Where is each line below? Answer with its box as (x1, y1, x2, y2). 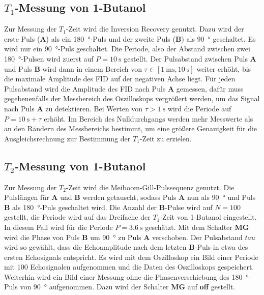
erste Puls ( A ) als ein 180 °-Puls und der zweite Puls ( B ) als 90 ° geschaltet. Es (4, 33, 256, 44)
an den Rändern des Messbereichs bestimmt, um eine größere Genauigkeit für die (4, 123, 257, 134)
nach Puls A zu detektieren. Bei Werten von (4, 103, 143, 113)
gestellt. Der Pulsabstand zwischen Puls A (124, 53, 256, 64)
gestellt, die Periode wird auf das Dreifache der (4, 212, 151, 222)
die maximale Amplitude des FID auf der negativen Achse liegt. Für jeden (4, 73, 236, 84)
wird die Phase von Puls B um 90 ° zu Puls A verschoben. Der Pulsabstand (4, 231, 243, 242)
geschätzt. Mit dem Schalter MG (145, 221, 249, 232)
